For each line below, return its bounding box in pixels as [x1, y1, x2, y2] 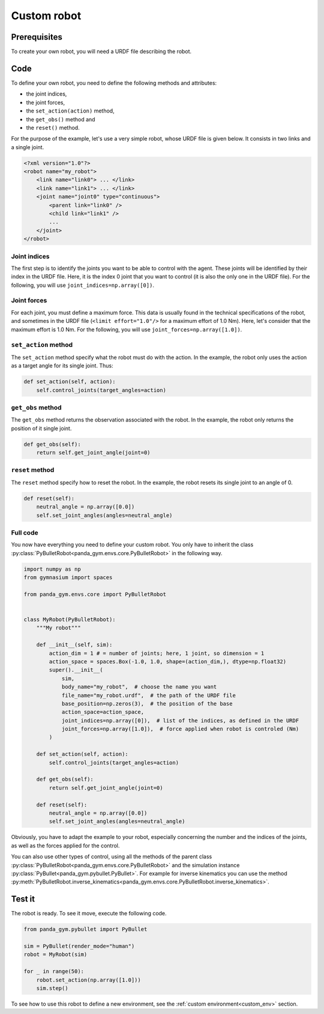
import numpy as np [23, 565, 81, 573]
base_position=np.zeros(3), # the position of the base [61, 700, 233, 707]
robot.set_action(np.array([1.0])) [36, 976, 141, 983]
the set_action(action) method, [26, 107, 115, 114]
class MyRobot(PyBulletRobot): [23, 616, 116, 622]
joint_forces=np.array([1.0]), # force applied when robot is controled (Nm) [61, 725, 299, 733]
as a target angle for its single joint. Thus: [11, 362, 113, 369]
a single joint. [11, 143, 44, 150]
